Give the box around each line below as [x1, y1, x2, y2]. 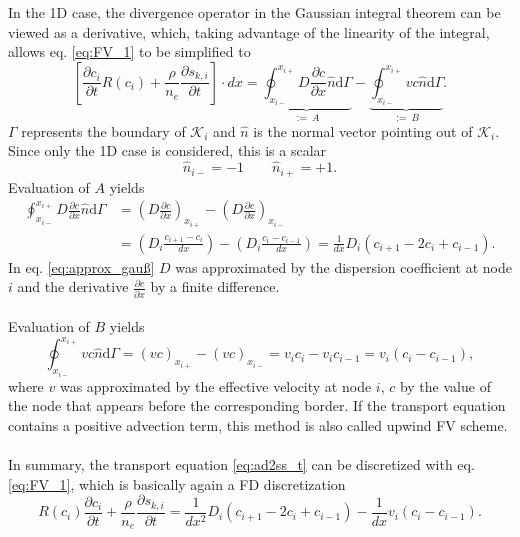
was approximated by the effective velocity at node [59, 375, 372, 396]
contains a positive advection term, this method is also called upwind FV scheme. [8, 414, 508, 435]
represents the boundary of [21, 120, 186, 141]
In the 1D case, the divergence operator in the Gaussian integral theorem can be [8, 2, 501, 22]
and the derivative [17, 276, 129, 297]
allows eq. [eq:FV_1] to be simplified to [8, 41, 251, 62]
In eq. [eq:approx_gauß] [8, 256, 155, 277]
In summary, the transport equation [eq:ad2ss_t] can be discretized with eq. [8, 454, 475, 475]
